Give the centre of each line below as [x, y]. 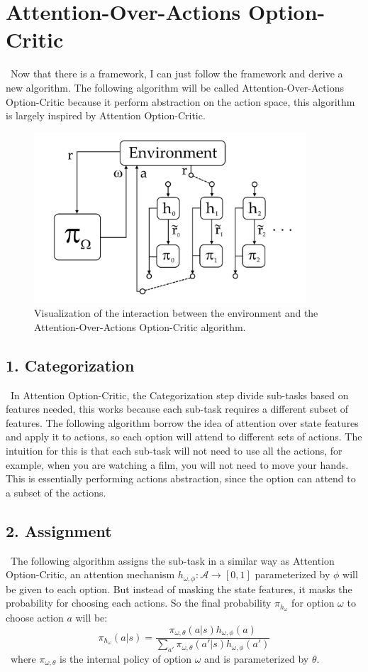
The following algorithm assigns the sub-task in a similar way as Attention [172, 560]
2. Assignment [59, 530]
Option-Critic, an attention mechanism [90, 574]
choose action [35, 618]
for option [313, 603]
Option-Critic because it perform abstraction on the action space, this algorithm [180, 101]
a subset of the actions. [56, 492]
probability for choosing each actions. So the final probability [139, 603]
